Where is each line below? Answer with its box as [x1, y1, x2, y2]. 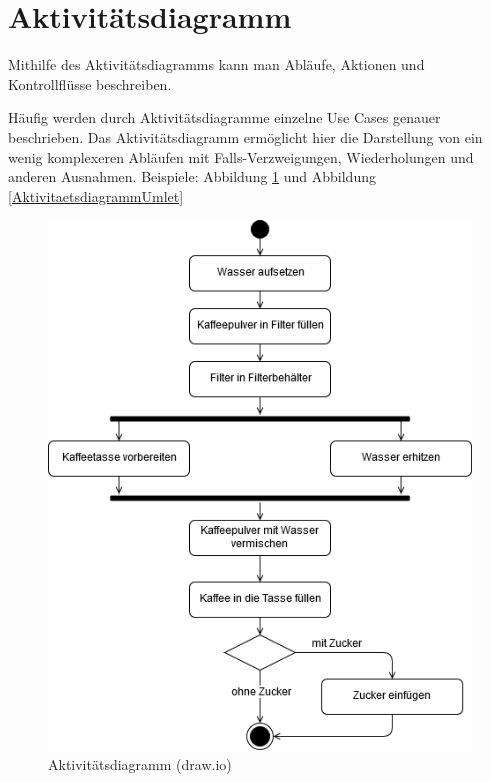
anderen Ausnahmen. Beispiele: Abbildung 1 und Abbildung [8, 166, 376, 187]
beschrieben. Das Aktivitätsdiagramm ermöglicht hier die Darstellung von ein [8, 126, 483, 147]
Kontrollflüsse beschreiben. [8, 73, 172, 94]
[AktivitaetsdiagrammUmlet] [8, 185, 184, 206]
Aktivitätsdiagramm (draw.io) [48, 753, 232, 774]
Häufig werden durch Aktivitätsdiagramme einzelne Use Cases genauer [8, 107, 441, 128]
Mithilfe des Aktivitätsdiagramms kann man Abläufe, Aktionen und [8, 54, 425, 75]
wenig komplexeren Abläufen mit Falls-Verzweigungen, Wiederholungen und [8, 146, 474, 167]
